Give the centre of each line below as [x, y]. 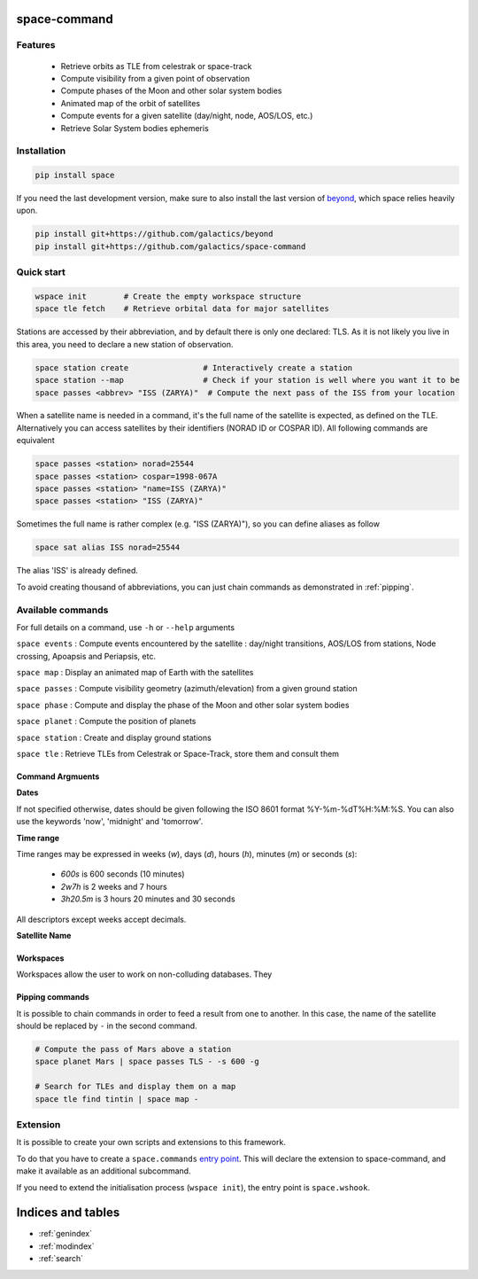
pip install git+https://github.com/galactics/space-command [170, 246]
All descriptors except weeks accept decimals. [101, 919]
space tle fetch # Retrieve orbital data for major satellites [182, 309]
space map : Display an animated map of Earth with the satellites [135, 673]
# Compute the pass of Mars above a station [133, 1049]
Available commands [62, 610]
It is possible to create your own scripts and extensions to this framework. [151, 1143]
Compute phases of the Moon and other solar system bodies [171, 91]
